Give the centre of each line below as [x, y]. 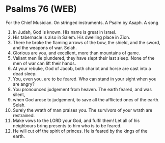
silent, [19, 95]
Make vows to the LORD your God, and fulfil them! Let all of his [76, 120]
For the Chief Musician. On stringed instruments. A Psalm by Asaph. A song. [83, 23]
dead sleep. [25, 73]
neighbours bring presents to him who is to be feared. [67, 125]
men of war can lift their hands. [44, 63]
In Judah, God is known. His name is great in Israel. [65, 32]
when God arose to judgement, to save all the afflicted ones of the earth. [86, 99]
